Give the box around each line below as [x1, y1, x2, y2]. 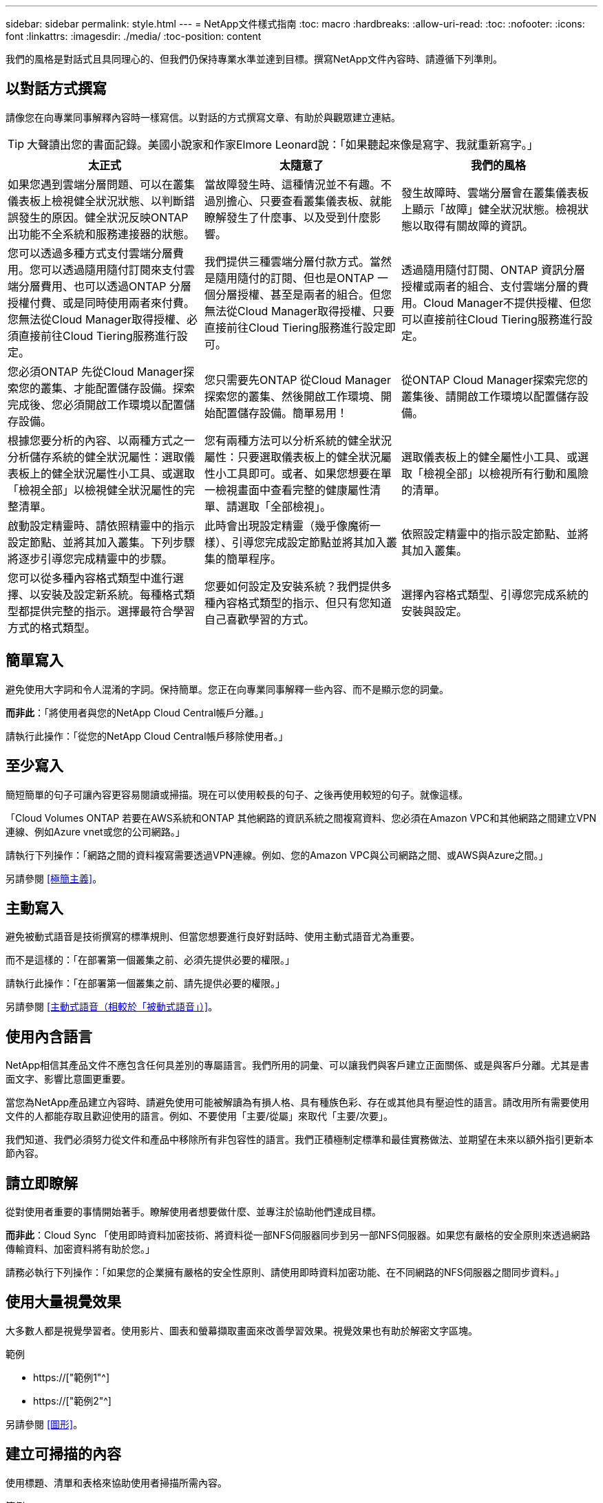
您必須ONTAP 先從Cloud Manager [8, 364, 183, 379]
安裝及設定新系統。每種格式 [41, 587, 184, 601]
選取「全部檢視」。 [237, 499, 331, 513]
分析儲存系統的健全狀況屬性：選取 [8, 449, 184, 464]
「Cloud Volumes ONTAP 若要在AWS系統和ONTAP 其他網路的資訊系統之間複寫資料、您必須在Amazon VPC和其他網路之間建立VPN [6, 811, 597, 824]
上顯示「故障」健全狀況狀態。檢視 [401, 202, 578, 216]
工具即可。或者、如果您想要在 [226, 466, 381, 480]
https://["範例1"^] [33, 1371, 110, 1383]
